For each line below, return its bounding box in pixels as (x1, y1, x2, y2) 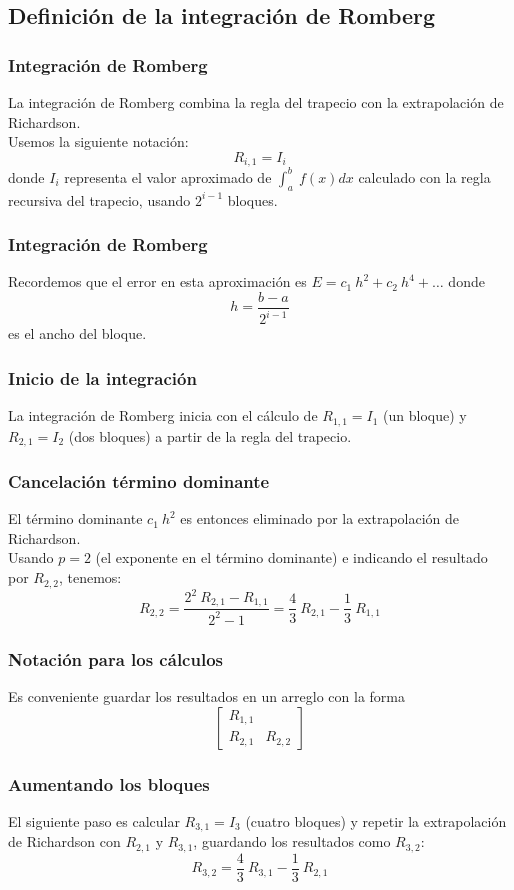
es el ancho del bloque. (8, 323, 147, 344)
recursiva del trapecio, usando (8, 189, 191, 210)
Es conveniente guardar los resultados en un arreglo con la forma (8, 686, 406, 707)
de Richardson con (8, 831, 121, 852)
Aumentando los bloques (8, 771, 210, 796)
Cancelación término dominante (8, 468, 270, 493)
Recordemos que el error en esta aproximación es (8, 271, 307, 292)
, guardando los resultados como (193, 831, 391, 852)
